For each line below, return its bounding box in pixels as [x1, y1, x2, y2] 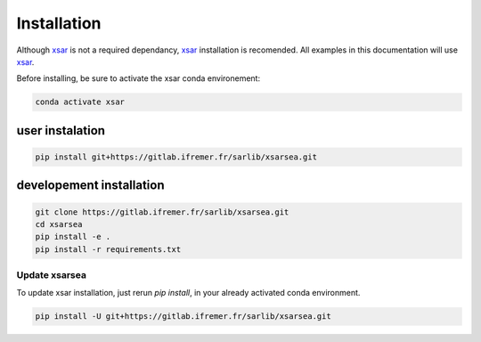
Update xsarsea [16, 269, 86, 281]
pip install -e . [35, 232, 111, 242]
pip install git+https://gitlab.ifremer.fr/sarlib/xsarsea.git [35, 151, 318, 162]
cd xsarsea [35, 219, 83, 229]
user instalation [16, 123, 106, 138]
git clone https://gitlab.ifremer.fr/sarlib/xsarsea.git [35, 207, 289, 217]
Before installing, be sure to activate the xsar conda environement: [16, 73, 261, 84]
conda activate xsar [35, 97, 125, 107]
